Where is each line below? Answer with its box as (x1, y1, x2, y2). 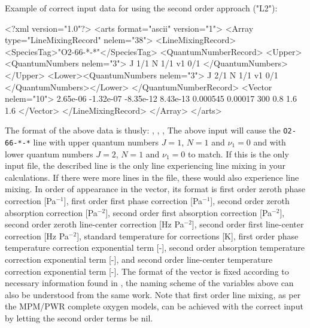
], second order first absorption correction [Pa (105, 206, 272, 218)
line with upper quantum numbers (33, 136, 159, 148)
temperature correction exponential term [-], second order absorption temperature (5, 241, 305, 254)
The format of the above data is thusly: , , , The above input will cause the (5, 124, 281, 136)
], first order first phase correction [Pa (63, 195, 203, 207)
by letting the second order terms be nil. (5, 311, 153, 324)
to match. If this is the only (187, 147, 289, 160)
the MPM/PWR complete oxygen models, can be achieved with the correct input (5, 300, 303, 312)
